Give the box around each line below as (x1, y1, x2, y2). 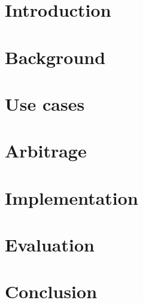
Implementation (5, 185, 138, 210)
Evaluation (5, 232, 95, 257)
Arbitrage (5, 138, 87, 163)
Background (5, 44, 106, 69)
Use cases (5, 91, 85, 116)
